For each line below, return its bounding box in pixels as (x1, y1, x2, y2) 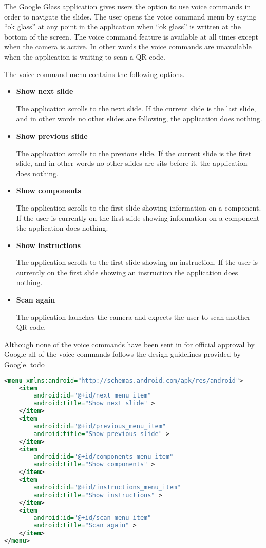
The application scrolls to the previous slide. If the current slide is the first (16, 147, 252, 158)
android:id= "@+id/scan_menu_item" (33, 514, 151, 522)
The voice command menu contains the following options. (4, 68, 185, 79)
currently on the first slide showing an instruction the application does (16, 267, 238, 277)
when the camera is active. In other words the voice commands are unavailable (4, 41, 252, 52)
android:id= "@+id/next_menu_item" (33, 392, 151, 400)
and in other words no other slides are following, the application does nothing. (16, 113, 262, 124)
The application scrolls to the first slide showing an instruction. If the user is (16, 257, 258, 268)
